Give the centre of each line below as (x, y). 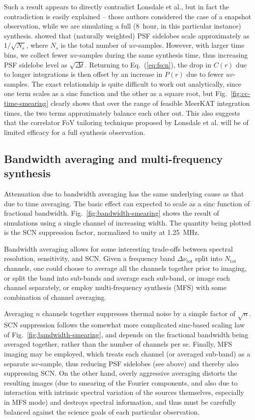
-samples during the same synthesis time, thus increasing (163, 54)
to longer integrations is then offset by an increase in (83, 74)
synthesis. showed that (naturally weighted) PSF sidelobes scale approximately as (127, 35)
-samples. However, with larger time (190, 45)
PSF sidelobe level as (36, 64)
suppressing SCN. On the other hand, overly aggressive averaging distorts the (121, 373)
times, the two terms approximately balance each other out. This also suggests (122, 113)
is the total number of (94, 45)
